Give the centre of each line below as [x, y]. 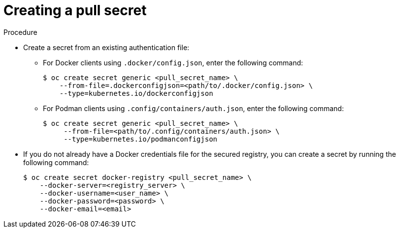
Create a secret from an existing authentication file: [106, 47]
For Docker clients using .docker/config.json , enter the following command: [173, 62]
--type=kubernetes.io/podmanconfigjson [141, 139]
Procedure [20, 32]
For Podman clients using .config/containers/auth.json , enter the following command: [193, 108]
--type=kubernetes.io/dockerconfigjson [136, 93]
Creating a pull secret [75, 10]
